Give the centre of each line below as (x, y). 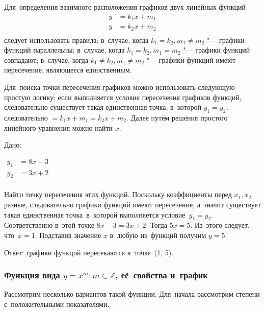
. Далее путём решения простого (177, 117)
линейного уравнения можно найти (58, 127)
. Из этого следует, (220, 225)
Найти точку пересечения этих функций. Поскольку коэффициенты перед (118, 194)
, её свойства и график (162, 275)
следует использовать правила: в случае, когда (76, 40)
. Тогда (157, 225)
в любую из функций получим (158, 235)
